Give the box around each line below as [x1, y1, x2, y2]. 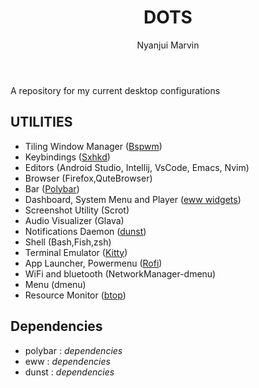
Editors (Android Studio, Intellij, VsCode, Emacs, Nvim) [24, 161, 250, 173]
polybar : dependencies [24, 344, 123, 356]
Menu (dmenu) [24, 278, 87, 290]
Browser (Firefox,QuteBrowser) [24, 172, 153, 184]
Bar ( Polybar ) [24, 182, 80, 195]
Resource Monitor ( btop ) [24, 289, 127, 301]
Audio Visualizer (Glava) [24, 214, 125, 226]
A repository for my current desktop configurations [10, 84, 221, 96]
